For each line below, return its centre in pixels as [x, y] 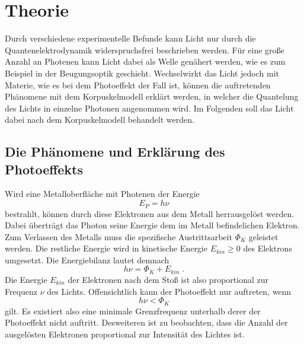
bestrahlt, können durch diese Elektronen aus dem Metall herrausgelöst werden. [150, 213]
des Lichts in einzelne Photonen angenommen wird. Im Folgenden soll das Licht [149, 108]
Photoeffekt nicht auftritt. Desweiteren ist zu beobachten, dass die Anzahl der [146, 322]
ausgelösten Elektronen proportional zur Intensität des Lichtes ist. [125, 334]
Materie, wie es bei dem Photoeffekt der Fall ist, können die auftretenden [138, 85]
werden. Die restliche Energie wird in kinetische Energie [106, 248]
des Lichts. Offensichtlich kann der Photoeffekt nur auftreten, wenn [169, 291]
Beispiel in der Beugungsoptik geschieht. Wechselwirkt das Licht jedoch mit [142, 73]
